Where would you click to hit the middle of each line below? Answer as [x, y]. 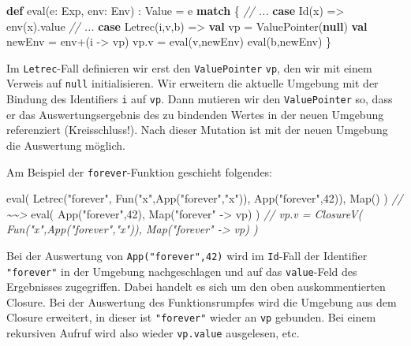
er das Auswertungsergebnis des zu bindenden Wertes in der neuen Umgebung [195, 114]
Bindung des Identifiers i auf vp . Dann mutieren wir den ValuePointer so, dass [200, 99]
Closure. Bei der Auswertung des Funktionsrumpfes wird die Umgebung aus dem [202, 301]
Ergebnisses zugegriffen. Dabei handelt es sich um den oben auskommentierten [196, 286]
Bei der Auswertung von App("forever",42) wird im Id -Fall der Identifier [187, 255]
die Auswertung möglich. [66, 145]
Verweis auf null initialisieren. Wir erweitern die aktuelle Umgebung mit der [192, 83]
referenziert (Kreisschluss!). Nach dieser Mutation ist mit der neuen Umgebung [197, 130]
